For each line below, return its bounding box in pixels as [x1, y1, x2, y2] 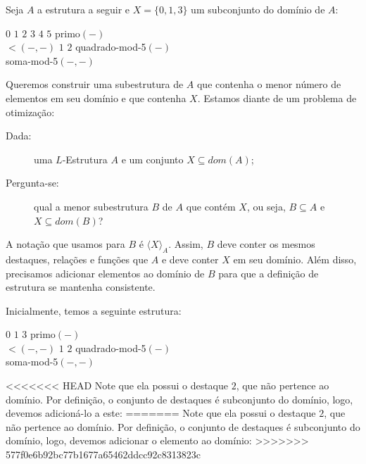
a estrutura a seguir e [37, 2, 130, 16]
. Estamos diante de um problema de [197, 90, 357, 105]
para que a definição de [218, 265, 319, 280]
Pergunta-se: [6, 175, 59, 190]
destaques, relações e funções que [6, 251, 149, 266]
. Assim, [168, 237, 203, 251]
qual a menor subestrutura [34, 199, 149, 213]
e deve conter [161, 251, 219, 266]
